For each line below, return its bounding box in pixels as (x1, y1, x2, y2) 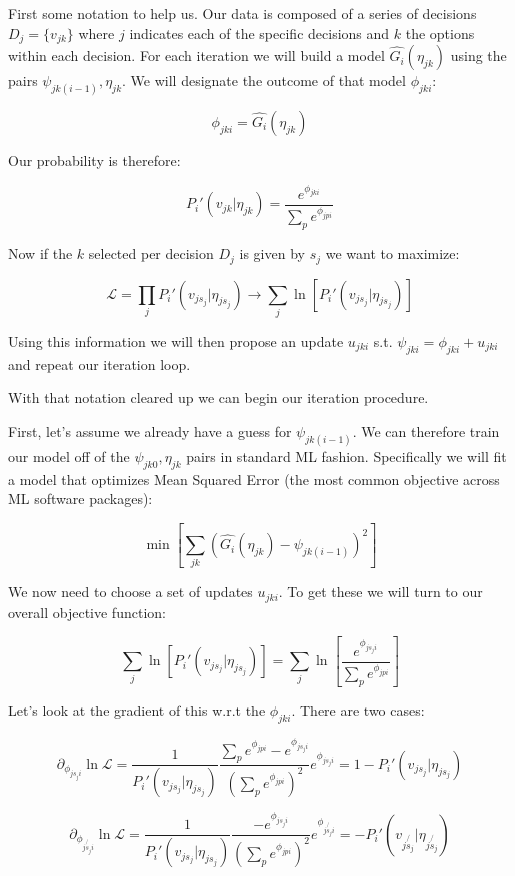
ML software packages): (8, 488, 153, 509)
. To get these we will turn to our (278, 581, 483, 602)
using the (450, 45, 507, 66)
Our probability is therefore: (8, 149, 181, 170)
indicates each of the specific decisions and (129, 22, 390, 43)
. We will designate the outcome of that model (122, 70, 406, 91)
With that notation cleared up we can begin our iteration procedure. (8, 387, 429, 408)
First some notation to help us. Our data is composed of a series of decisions (8, 3, 477, 23)
